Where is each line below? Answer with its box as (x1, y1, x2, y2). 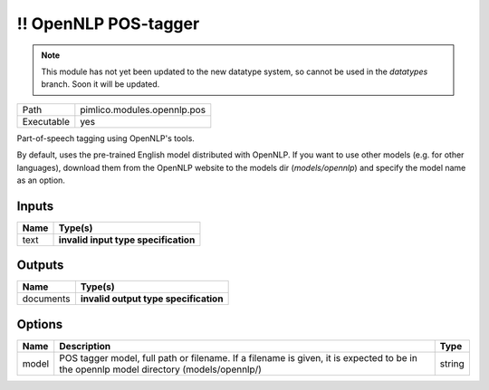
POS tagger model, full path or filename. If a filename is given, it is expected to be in (59, 351, 418, 364)
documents (22, 292, 72, 305)
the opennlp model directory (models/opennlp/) (59, 363, 263, 376)
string (439, 357, 465, 370)
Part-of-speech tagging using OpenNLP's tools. (16, 132, 195, 144)
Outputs (16, 258, 64, 273)
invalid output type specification (80, 292, 224, 305)
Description (59, 339, 111, 352)
